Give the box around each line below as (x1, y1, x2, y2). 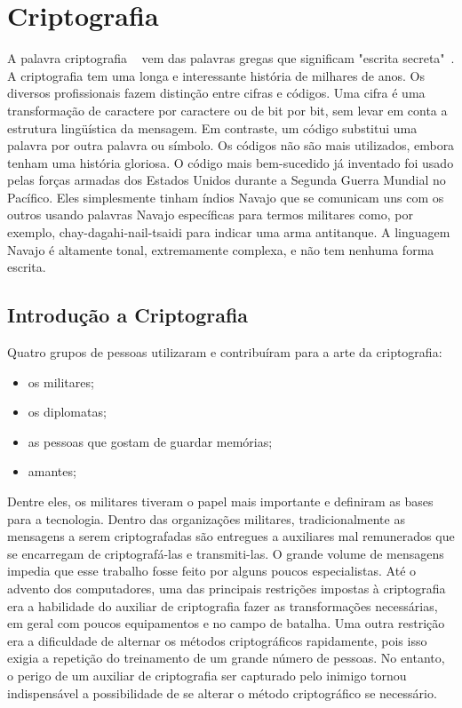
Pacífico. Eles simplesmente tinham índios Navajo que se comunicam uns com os (7, 187, 444, 206)
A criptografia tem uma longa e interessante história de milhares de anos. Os (7, 66, 426, 84)
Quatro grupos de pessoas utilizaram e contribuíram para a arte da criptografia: (7, 343, 442, 362)
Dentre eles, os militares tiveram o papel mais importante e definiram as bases (7, 492, 434, 511)
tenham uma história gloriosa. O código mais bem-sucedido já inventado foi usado (7, 153, 454, 171)
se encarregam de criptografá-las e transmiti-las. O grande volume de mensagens (7, 544, 444, 562)
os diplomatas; (28, 402, 107, 421)
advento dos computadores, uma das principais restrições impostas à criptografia (7, 578, 446, 597)
